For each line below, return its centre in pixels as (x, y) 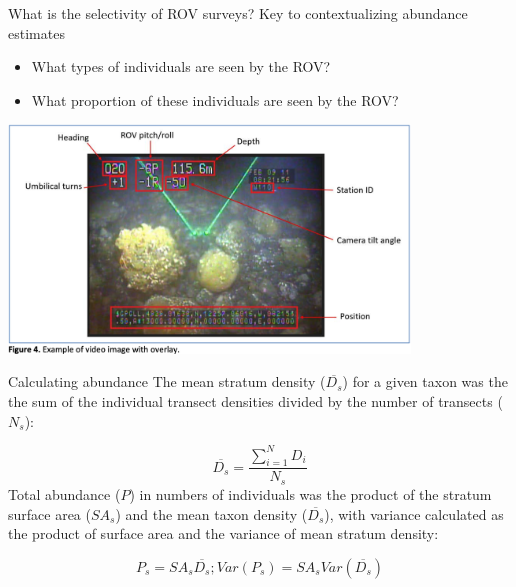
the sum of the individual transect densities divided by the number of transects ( (255, 400)
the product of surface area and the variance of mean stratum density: (223, 533)
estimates (36, 32)
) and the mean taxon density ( (211, 513)
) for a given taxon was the (425, 381)
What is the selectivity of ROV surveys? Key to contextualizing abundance (238, 13)
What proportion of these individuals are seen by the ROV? (215, 99)
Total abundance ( (64, 493)
